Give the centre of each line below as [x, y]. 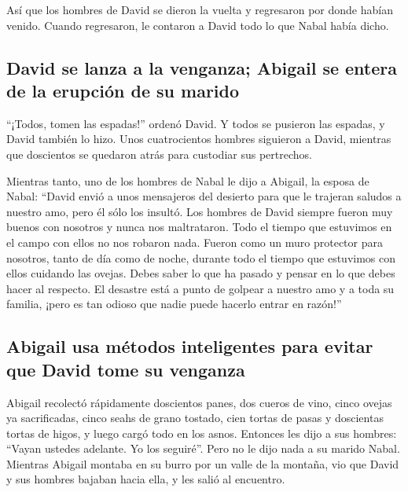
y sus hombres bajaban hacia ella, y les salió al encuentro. [146, 479]
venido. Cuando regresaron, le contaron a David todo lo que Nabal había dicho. [198, 25]
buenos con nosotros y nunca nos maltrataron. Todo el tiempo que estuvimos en [199, 227]
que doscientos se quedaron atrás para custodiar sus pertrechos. [159, 154]
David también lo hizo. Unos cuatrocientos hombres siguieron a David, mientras [199, 139]
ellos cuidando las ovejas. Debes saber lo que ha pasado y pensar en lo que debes [201, 273]
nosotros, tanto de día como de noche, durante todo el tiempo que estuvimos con [201, 257]
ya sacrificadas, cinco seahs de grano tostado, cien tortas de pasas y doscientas [195, 418]
